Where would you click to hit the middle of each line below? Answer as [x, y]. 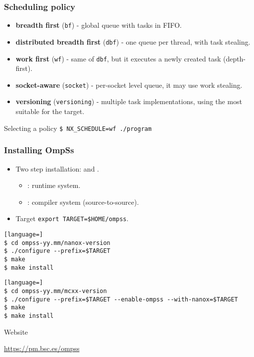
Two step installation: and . [57, 168]
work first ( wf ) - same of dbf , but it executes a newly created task [118, 58]
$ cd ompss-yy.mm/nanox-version [57, 243]
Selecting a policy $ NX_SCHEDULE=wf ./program [78, 128]
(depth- [234, 58]
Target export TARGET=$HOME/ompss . [72, 218]
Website [16, 331]
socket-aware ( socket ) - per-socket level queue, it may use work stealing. [129, 85]
